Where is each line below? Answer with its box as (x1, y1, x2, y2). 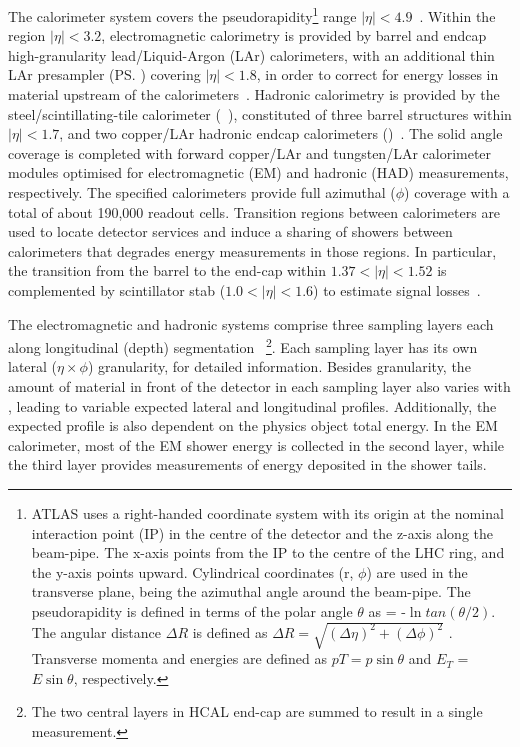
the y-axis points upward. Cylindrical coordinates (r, (31, 561, 354, 582)
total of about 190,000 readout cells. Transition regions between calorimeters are (8, 201, 501, 222)
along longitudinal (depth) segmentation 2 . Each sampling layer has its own (8, 334, 478, 357)
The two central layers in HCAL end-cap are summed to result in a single (31, 701, 483, 722)
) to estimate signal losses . (313, 279, 481, 300)
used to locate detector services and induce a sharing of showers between (8, 221, 453, 242)
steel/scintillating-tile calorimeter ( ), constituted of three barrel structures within (8, 103, 512, 124)
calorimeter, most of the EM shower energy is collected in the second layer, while (8, 434, 505, 455)
